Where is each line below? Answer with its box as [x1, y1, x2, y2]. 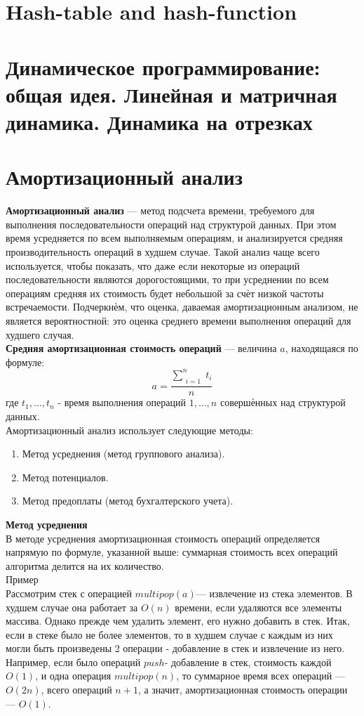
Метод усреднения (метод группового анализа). [22, 446, 225, 461]
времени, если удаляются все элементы [175, 599, 342, 614]
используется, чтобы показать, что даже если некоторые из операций [6, 258, 300, 273]
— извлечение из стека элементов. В [196, 585, 353, 600]
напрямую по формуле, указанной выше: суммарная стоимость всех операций [6, 545, 338, 559]
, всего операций [41, 682, 112, 697]
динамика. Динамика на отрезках [6, 107, 313, 136]
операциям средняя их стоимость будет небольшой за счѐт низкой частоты [6, 285, 324, 300]
